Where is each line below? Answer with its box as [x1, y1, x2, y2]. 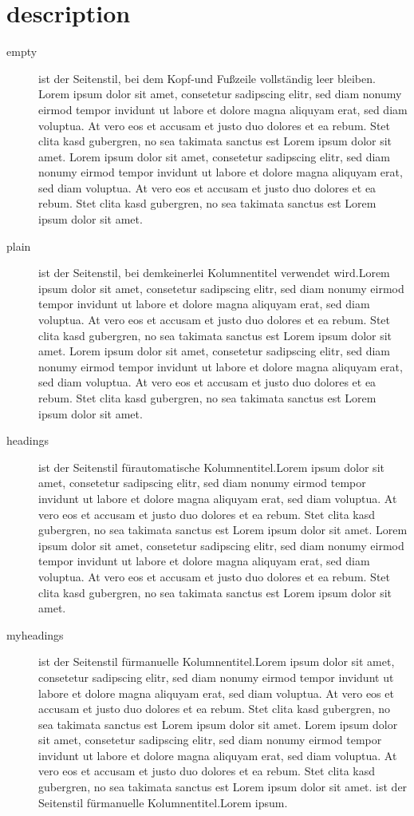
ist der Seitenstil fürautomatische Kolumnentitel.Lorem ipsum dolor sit [38, 458, 384, 475]
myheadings [6, 626, 64, 643]
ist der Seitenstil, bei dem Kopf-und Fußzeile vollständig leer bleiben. [38, 69, 376, 86]
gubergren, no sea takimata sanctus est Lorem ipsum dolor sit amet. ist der [38, 778, 408, 795]
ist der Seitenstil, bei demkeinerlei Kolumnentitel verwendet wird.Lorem [38, 264, 390, 281]
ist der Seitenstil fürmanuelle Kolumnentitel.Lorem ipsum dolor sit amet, [38, 653, 395, 670]
